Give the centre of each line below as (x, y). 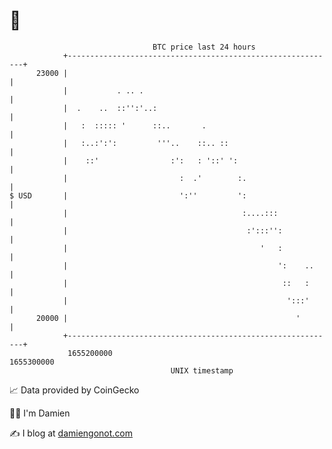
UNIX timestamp (202, 370)
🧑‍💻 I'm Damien (40, 413)
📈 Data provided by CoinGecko (74, 390)
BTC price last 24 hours (204, 47)
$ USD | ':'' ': (128, 195)
